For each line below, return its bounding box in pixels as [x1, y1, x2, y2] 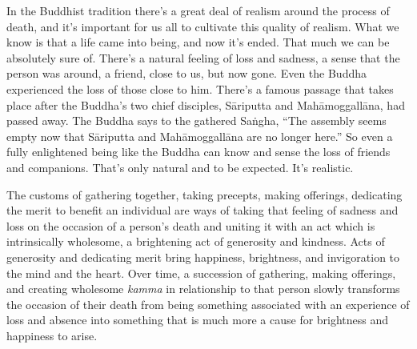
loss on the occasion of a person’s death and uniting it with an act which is [6, 217, 375, 234]
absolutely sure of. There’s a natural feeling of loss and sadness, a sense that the [6, 49, 400, 66]
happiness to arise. [6, 327, 98, 343]
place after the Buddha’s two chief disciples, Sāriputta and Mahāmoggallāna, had [6, 96, 405, 113]
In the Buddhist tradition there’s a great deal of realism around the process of [6, 2, 390, 18]
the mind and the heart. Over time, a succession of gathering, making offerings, [6, 264, 396, 281]
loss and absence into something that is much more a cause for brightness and [6, 311, 389, 328]
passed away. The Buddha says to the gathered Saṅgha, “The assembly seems [6, 112, 387, 129]
